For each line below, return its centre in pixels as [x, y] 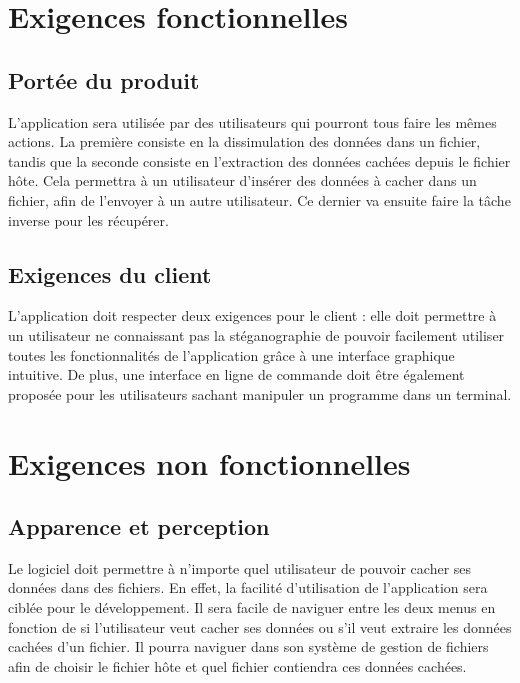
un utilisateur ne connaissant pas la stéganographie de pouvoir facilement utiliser [256, 334]
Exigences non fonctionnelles [209, 462]
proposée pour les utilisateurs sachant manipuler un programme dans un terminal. [260, 393]
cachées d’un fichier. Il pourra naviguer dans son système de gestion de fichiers [248, 646]
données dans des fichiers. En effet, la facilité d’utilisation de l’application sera [248, 587]
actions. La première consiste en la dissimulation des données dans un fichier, [244, 141]
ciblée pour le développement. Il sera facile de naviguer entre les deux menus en [252, 607]
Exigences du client [110, 273]
